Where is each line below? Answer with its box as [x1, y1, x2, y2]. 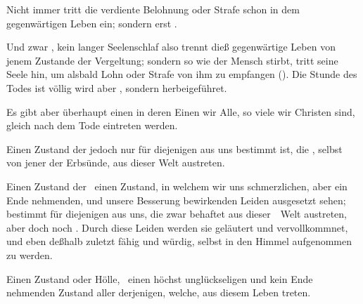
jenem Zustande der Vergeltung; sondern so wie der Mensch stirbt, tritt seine [6, 53, 338, 67]
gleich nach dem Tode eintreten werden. [6, 118, 178, 133]
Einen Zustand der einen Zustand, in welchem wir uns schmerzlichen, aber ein [6, 178, 348, 193]
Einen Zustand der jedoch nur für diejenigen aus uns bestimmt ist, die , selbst [6, 141, 343, 156]
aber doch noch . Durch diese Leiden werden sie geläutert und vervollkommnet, [6, 220, 348, 234]
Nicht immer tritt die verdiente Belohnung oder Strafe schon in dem [6, 2, 300, 16]
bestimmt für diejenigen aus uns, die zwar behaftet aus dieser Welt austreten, [6, 206, 348, 221]
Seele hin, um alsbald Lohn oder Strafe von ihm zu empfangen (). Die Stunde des [6, 67, 357, 81]
